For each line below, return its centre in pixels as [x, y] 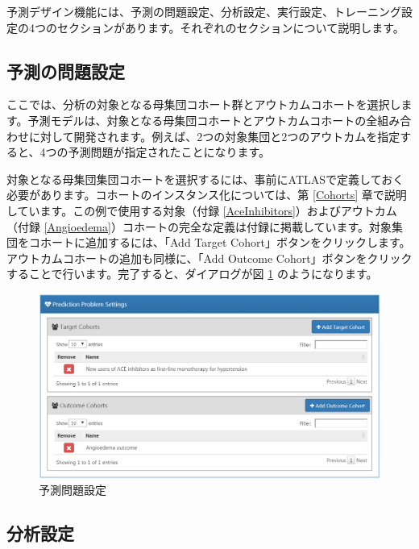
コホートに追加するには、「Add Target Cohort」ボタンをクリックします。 [220, 242]
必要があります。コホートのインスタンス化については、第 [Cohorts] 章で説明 [207, 195]
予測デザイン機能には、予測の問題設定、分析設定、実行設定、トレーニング [204, 11]
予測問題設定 [73, 490]
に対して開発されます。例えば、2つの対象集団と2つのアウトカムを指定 [214, 136]
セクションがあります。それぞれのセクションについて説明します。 [230, 27]
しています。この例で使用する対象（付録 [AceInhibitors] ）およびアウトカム [202, 210]
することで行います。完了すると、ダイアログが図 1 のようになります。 [192, 274]
